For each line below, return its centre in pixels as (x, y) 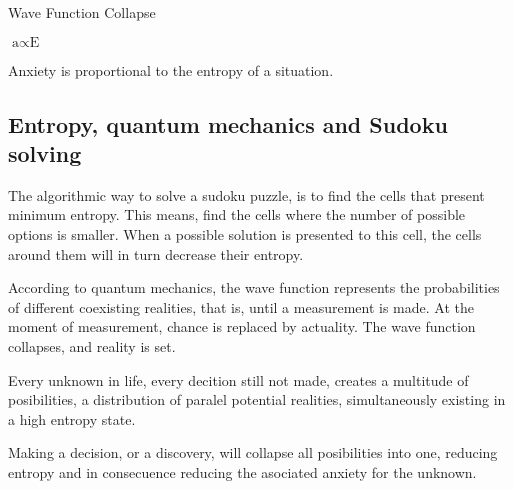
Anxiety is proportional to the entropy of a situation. (171, 69)
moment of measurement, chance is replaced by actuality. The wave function (242, 326)
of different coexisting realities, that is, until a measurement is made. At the (241, 306)
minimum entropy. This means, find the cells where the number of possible (237, 214)
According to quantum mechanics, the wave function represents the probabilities (254, 287)
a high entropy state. (72, 418)
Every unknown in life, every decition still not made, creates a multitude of (238, 379)
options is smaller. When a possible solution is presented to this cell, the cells (245, 233)
